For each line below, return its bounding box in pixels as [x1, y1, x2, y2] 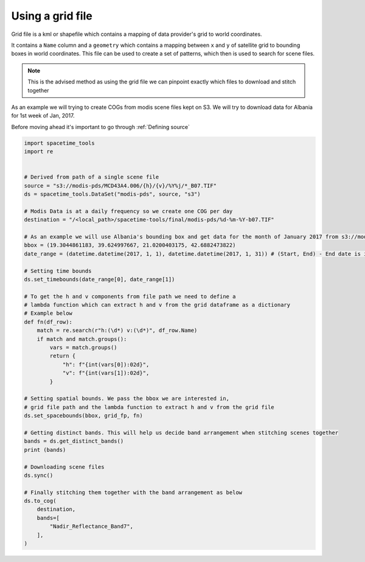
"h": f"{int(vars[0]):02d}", [62, 361, 150, 368]
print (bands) [24, 446, 66, 453]
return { [49, 353, 76, 359]
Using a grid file [11, 9, 92, 23]
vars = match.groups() [49, 344, 118, 351]
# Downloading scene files [24, 463, 105, 470]
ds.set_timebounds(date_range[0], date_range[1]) [24, 276, 175, 283]
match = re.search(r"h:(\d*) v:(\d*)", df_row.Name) [36, 327, 198, 334]
